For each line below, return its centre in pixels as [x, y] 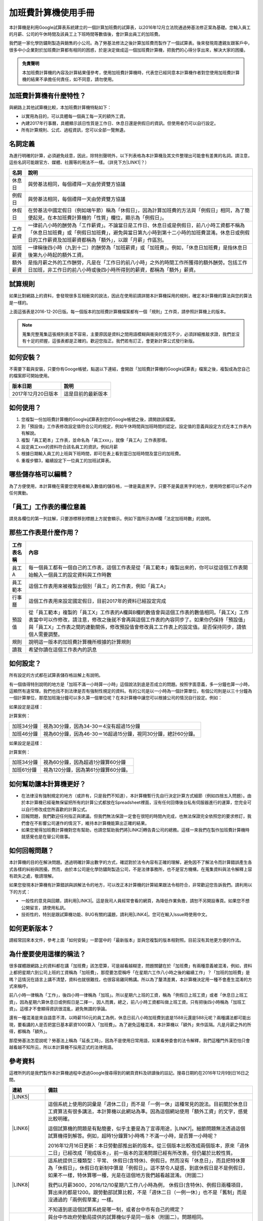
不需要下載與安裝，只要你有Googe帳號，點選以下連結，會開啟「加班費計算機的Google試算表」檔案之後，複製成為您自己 [130, 369]
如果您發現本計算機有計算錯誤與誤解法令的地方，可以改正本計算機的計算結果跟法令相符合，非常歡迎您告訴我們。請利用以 [131, 885]
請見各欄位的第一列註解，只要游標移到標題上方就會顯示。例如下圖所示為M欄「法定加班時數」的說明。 [111, 518]
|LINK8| [21, 1184]
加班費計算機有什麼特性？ [47, 95]
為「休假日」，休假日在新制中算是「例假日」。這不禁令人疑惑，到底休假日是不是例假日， [148, 1168]
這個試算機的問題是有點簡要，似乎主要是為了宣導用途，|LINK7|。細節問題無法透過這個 [147, 1128]
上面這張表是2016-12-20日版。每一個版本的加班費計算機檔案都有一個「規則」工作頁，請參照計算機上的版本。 [119, 311]
